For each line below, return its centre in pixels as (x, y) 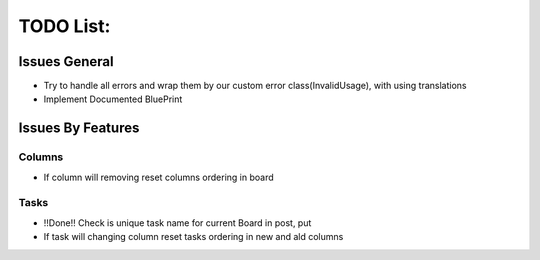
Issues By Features (79, 128)
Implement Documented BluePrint (113, 99)
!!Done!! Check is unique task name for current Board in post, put (177, 222)
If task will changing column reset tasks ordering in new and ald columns (193, 237)
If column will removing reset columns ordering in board (158, 177)
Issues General (66, 61)
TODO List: (64, 26)
